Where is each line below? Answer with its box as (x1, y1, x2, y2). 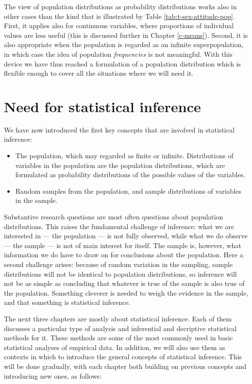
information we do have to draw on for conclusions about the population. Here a (4, 250, 243, 260)
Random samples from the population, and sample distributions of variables (15, 185, 241, 196)
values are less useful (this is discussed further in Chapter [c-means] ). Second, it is (4, 30, 248, 40)
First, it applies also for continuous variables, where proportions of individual (4, 20, 234, 31)
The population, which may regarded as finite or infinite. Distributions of (15, 150, 234, 161)
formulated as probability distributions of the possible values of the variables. (15, 169, 246, 180)
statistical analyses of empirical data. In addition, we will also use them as (4, 342, 225, 352)
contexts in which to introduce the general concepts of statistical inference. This (4, 351, 242, 362)
